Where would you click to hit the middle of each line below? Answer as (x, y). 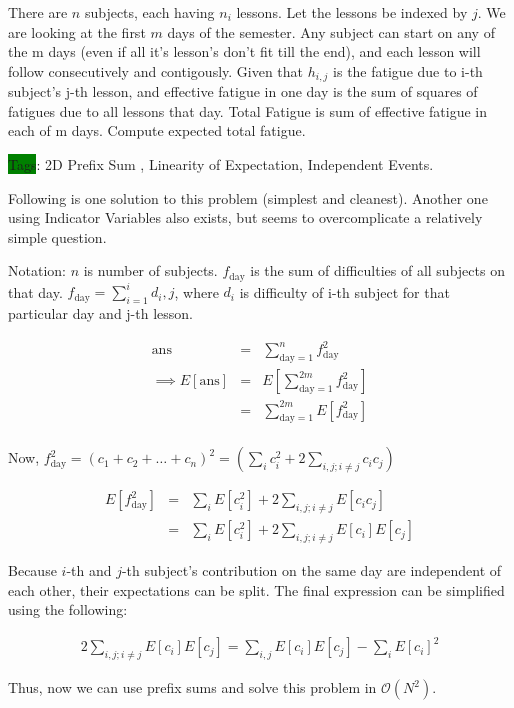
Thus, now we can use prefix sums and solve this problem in (192, 687)
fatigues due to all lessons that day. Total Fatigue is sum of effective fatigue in (247, 110)
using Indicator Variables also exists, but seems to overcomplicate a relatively (245, 217)
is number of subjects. (150, 270)
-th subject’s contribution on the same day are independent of (311, 570)
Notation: (37, 270)
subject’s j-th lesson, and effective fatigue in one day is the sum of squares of (243, 91)
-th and (89, 570)
